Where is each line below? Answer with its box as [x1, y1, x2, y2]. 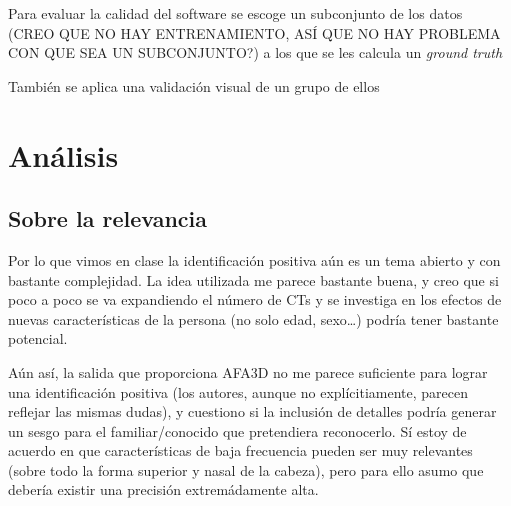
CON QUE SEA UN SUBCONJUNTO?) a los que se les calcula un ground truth [8, 42, 503, 63]
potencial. [8, 328, 68, 349]
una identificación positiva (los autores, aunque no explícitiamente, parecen [8, 381, 468, 402]
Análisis [8, 134, 119, 175]
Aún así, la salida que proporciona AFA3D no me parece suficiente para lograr [8, 361, 488, 382]
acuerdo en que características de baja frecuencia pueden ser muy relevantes [8, 440, 473, 461]
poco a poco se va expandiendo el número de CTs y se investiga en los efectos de [8, 289, 502, 310]
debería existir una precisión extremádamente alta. [8, 479, 319, 500]
